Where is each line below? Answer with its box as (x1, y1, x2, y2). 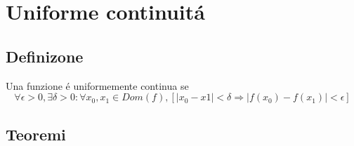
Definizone (6, 45, 84, 67)
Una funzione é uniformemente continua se (6, 78, 189, 93)
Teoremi (6, 123, 66, 145)
